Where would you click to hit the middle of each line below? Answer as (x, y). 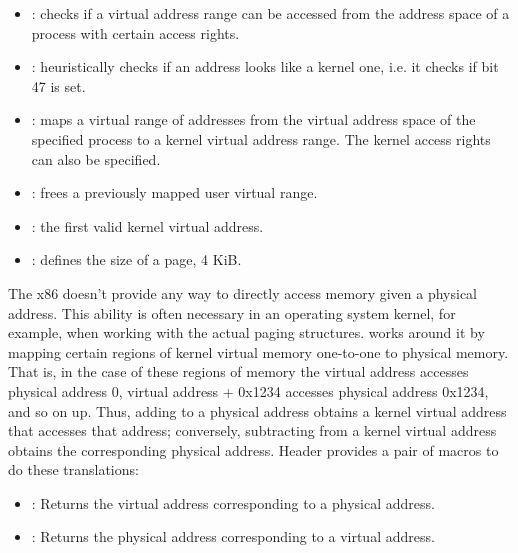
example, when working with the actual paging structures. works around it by (246, 332)
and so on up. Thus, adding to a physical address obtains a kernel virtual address (257, 410)
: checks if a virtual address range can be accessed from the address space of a (270, 13)
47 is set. (58, 85)
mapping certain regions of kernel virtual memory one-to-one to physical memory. (258, 351)
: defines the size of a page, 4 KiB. (136, 259)
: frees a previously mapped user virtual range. (174, 192)
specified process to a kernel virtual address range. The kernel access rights (261, 138)
